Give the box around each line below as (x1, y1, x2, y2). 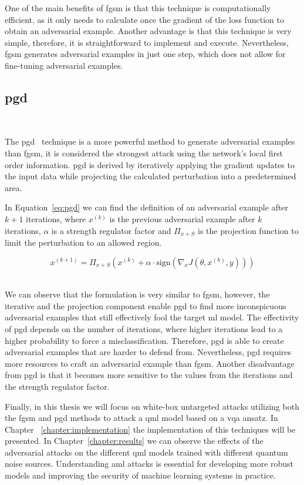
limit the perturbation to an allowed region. (5, 236, 162, 248)
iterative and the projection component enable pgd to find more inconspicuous (5, 299, 286, 312)
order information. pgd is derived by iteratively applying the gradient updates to (5, 158, 295, 170)
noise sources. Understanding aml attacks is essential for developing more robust (5, 457, 294, 470)
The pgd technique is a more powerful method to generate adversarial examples (5, 135, 295, 148)
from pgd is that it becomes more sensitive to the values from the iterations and (5, 369, 293, 381)
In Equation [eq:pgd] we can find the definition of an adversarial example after (5, 201, 289, 213)
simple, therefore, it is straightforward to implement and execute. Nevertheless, (5, 36, 289, 48)
